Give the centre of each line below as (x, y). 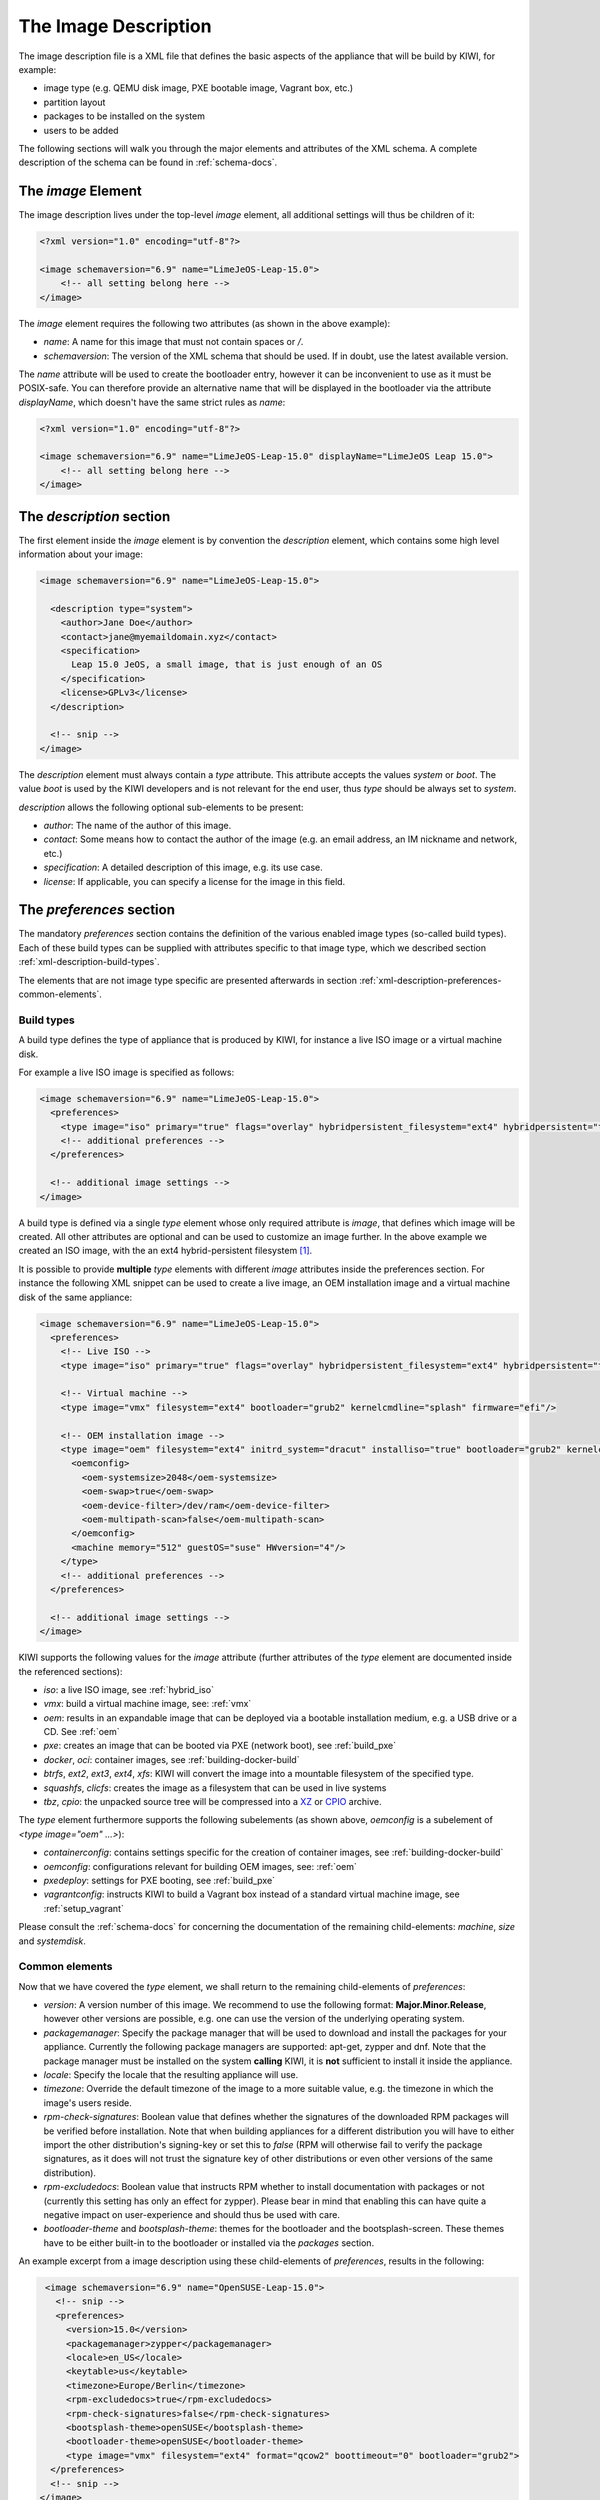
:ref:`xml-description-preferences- (430, 980)
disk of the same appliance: (75, 1297)
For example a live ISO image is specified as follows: (126, 1072)
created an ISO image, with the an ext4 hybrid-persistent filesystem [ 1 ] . (165, 1251)
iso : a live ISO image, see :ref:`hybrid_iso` (129, 1689)
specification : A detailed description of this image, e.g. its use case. (183, 867)
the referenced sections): (70, 1671)
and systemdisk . (52, 1941)
